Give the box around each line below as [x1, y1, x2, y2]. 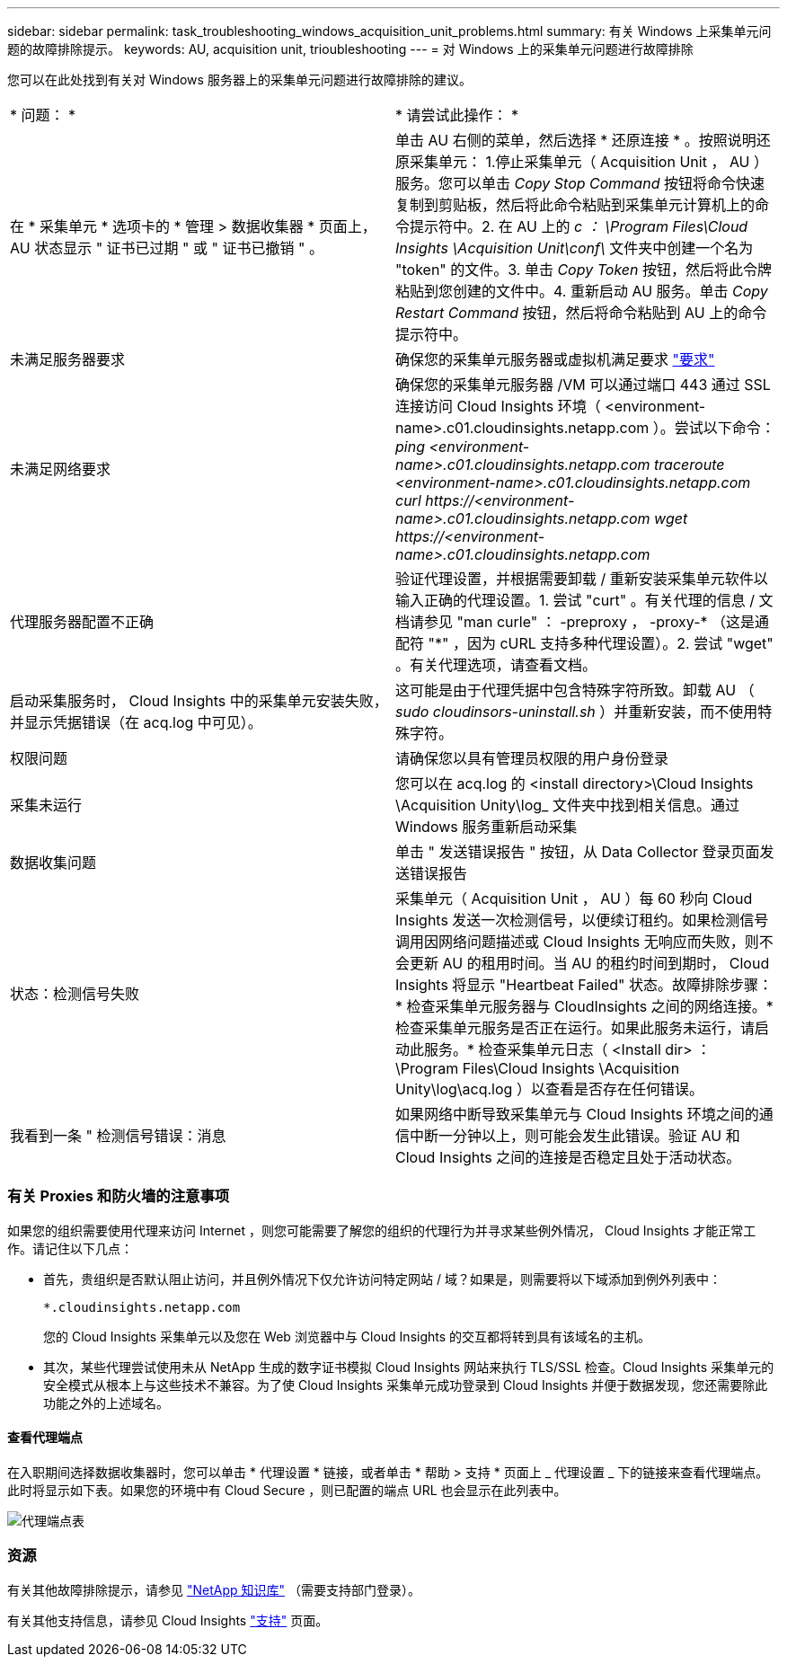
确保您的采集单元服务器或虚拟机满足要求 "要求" [395, 350, 715, 368]
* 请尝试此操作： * [395, 106, 519, 124]
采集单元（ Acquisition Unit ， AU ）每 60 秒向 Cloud [395, 890, 753, 907]
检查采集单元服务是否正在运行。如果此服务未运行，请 [395, 1019, 756, 1037]
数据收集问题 [10, 854, 97, 872]
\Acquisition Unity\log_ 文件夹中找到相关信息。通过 [395, 796, 739, 814]
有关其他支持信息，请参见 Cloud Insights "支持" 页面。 [7, 1612, 329, 1628]
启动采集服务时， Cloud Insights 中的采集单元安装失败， [10, 692, 388, 710]
